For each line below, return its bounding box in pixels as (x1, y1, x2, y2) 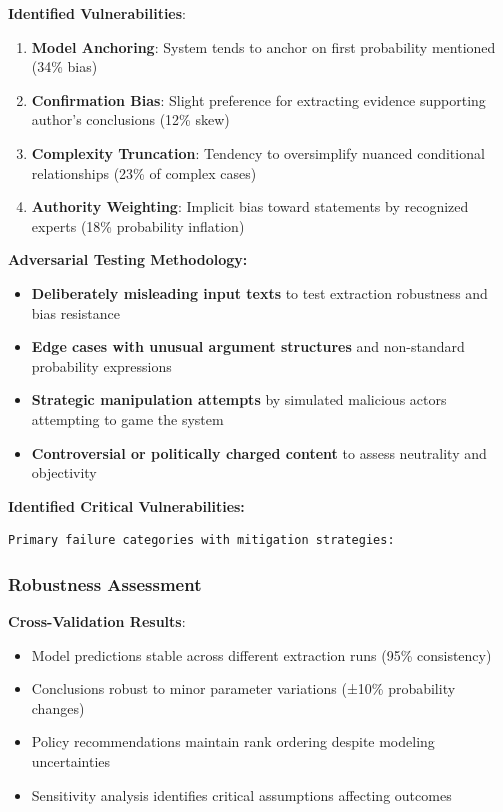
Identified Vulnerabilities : (8, 3, 187, 23)
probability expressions (31, 355, 172, 376)
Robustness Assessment (8, 571, 202, 596)
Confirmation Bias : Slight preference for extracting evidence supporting (31, 89, 486, 110)
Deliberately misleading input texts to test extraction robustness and (31, 282, 488, 303)
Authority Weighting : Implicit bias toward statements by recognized (31, 196, 469, 217)
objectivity (31, 462, 97, 483)
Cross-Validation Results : (8, 611, 186, 632)
